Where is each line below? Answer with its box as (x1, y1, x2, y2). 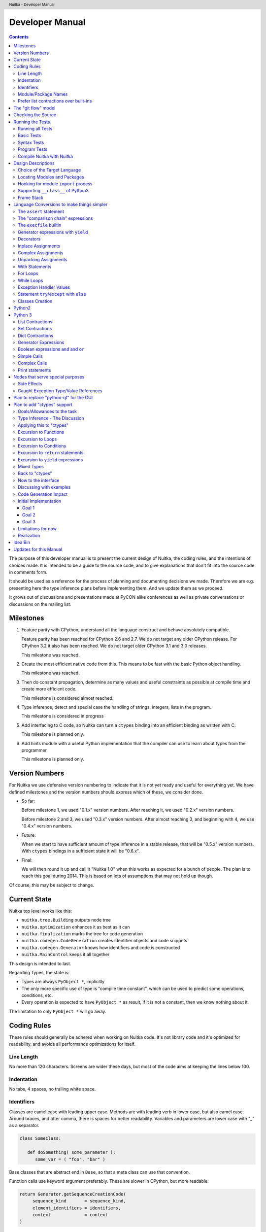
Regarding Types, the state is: (9, 969, 70, 975)
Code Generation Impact (18, 491, 68, 497)
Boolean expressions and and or (18, 346, 85, 352)
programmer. (21, 747, 48, 753)
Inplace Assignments (18, 243, 61, 249)
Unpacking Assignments (18, 257, 67, 263)
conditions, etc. (21, 992, 53, 998)
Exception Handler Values (18, 284, 70, 290)
